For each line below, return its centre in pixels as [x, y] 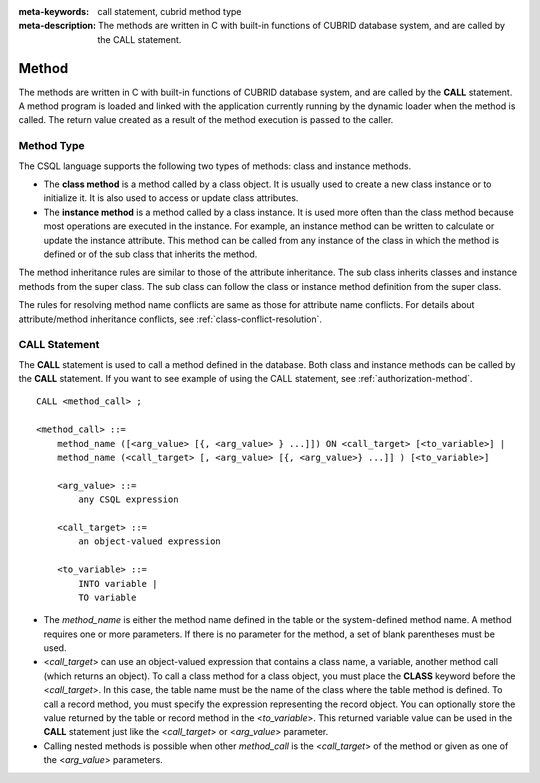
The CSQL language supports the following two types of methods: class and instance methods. [215, 166]
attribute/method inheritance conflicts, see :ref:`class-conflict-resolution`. [170, 319]
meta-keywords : [54, 11]
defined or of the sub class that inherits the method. [150, 254]
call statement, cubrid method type [169, 11]
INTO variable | [118, 583]
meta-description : [57, 26]
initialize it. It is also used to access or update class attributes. [171, 198]
